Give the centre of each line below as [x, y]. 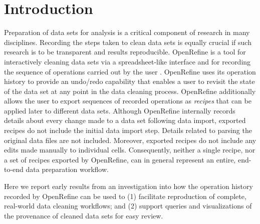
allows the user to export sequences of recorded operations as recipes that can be [128, 101]
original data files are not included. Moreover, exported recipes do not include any [130, 140]
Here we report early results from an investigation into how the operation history [128, 186]
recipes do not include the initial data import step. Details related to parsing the [128, 130]
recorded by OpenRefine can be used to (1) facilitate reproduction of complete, [125, 196]
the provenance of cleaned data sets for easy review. [84, 215]
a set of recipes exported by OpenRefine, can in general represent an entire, [120, 159]
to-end [14, 169]
